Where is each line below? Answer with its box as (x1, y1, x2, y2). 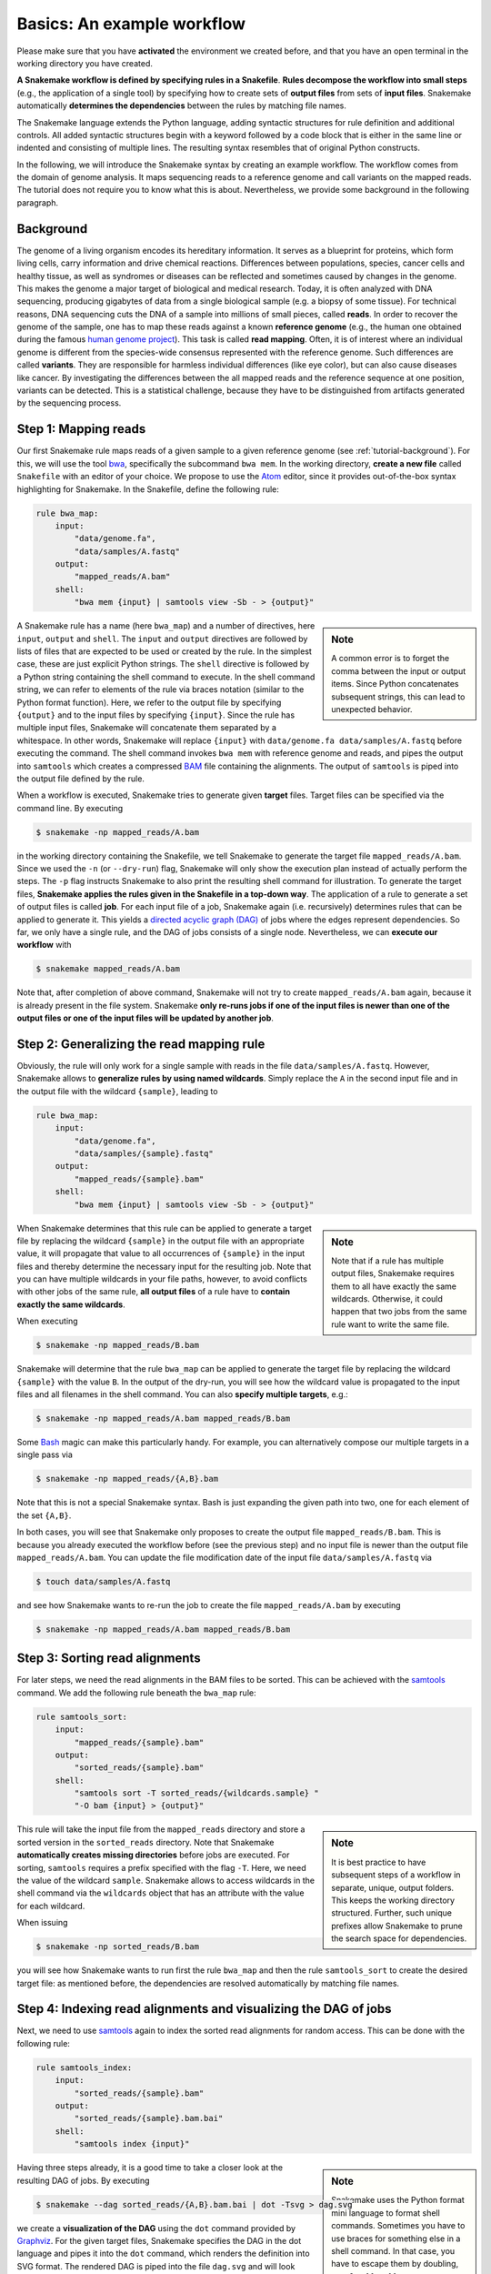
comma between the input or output (331, 665, 466, 677)
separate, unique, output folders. (331, 1882, 455, 1893)
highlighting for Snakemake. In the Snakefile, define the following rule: (16, 483, 279, 495)
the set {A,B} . (16, 1510, 72, 1521)
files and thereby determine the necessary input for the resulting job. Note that (16, 1261, 312, 1272)
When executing (16, 1315, 78, 1327)
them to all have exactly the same (331, 1281, 457, 1292)
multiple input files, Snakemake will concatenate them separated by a (16, 722, 276, 733)
